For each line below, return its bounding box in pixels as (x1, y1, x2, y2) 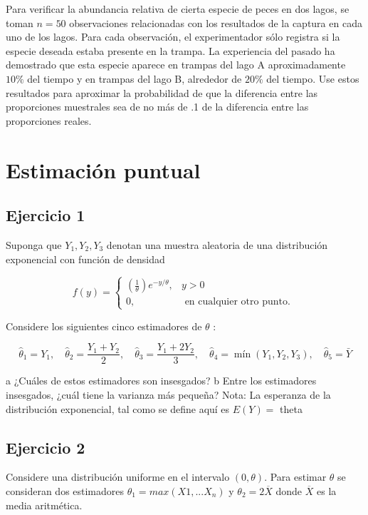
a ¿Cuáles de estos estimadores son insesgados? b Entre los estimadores (6, 373, 317, 388)
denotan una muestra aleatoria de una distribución (106, 237, 328, 252)
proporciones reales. (6, 113, 92, 128)
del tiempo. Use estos (266, 71, 359, 86)
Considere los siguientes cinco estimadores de (6, 318, 202, 333)
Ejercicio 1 (6, 204, 85, 226)
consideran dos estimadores (6, 483, 125, 498)
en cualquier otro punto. (184, 297, 290, 307)
